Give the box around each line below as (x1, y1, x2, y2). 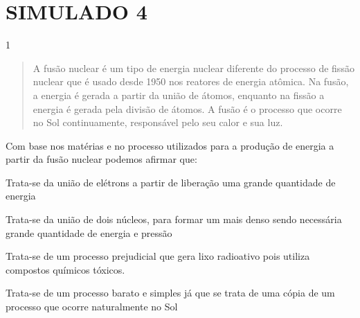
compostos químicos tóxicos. (6, 262, 125, 276)
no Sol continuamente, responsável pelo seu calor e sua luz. (33, 115, 283, 130)
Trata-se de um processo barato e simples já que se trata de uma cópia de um (6, 285, 335, 300)
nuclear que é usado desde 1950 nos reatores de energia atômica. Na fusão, (33, 74, 349, 89)
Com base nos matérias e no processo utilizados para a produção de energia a (6, 138, 334, 152)
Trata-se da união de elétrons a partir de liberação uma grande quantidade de (6, 175, 336, 189)
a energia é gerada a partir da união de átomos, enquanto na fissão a (33, 87, 325, 102)
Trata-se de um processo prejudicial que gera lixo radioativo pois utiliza (6, 249, 310, 263)
